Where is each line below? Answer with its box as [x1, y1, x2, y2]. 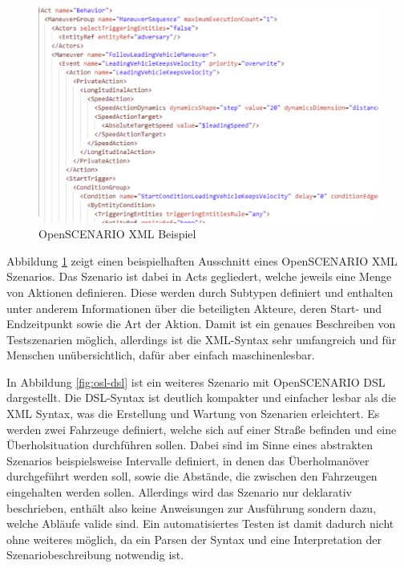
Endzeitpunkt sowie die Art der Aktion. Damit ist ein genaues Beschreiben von [6, 315, 396, 332]
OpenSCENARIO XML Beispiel [38, 225, 196, 242]
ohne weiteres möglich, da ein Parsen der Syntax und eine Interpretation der [6, 530, 382, 547]
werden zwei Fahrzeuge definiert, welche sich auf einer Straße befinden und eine [6, 420, 397, 437]
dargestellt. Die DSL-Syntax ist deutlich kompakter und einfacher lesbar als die [6, 389, 397, 406]
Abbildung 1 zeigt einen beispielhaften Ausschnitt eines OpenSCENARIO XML [6, 252, 398, 269]
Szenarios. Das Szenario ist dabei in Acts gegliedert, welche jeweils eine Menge [6, 268, 392, 285]
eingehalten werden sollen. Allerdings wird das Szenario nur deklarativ [6, 484, 353, 501]
